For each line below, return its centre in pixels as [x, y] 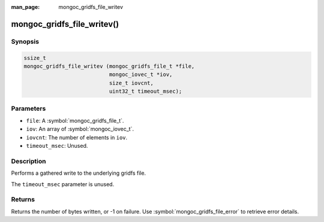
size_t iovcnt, [131, 83]
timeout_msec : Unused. [57, 146]
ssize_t [35, 58]
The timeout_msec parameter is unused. [63, 184]
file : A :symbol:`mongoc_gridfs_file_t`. [75, 120]
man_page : [25, 7]
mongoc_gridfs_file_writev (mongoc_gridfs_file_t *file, [109, 66]
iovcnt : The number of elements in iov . [77, 137]
